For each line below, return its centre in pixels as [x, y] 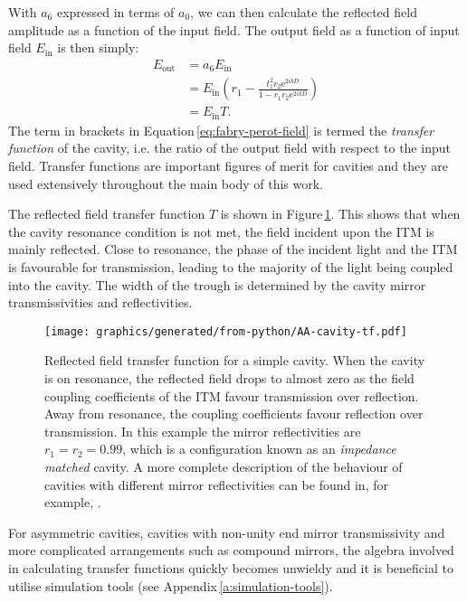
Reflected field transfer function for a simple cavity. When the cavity [235, 360]
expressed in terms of [115, 12]
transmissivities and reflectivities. [100, 302]
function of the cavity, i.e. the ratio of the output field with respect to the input [229, 148]
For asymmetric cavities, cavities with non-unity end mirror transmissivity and [227, 532]
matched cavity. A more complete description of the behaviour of [224, 466]
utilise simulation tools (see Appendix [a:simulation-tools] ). [171, 585]
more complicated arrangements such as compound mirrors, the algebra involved [231, 550]
